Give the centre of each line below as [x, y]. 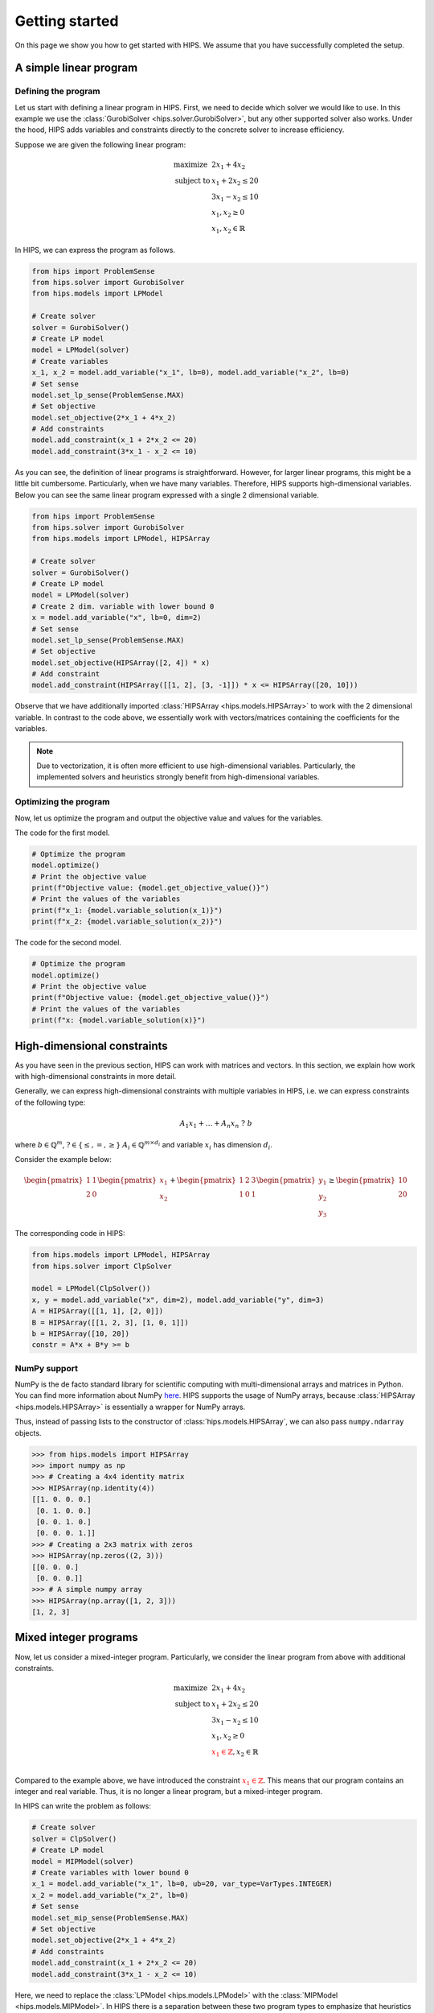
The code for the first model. [62, 833]
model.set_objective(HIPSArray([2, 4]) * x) [121, 663]
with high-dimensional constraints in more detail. [96, 1077]
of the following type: [50, 1102]
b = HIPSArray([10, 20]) [81, 1333]
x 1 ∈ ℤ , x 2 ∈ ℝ [235, 1753]
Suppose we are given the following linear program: [100, 144]
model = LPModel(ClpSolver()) [91, 1289]
